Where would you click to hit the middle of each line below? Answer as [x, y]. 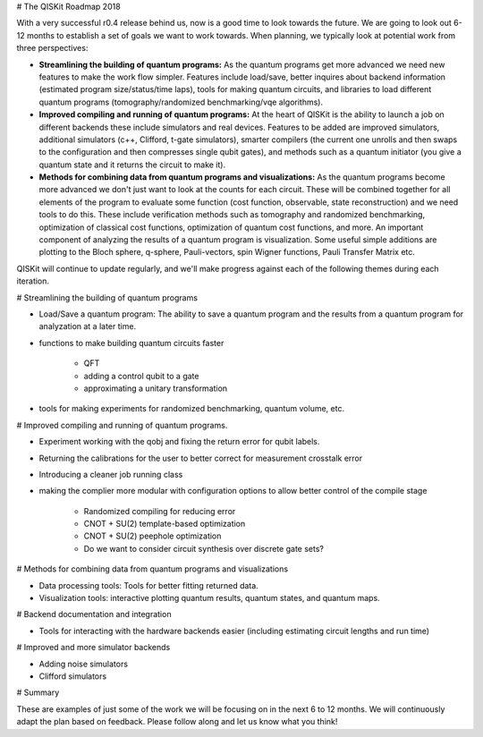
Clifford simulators [73, 676]
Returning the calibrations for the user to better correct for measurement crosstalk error [201, 458]
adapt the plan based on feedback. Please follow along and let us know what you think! [177, 722]
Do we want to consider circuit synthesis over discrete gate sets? [203, 548]
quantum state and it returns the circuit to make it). [132, 165]
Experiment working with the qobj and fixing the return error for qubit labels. [179, 442]
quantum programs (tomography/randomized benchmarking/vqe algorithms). [181, 102]
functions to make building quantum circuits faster [131, 343]
